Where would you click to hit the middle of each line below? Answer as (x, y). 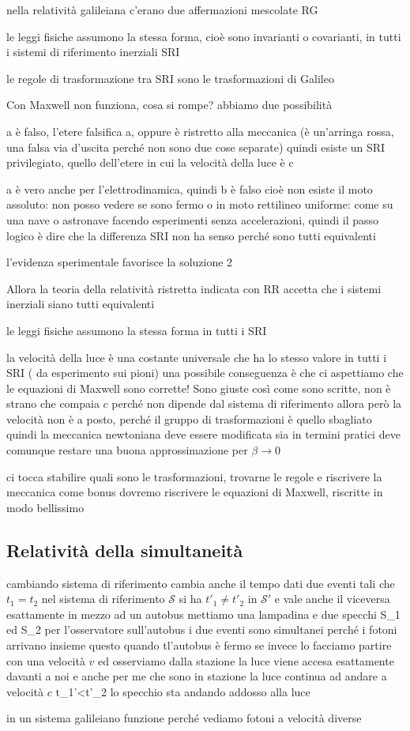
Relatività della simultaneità (125, 550)
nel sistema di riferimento (103, 599)
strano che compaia (53, 403)
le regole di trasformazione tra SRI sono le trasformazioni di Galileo (170, 78)
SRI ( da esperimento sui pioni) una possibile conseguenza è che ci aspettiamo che (205, 373)
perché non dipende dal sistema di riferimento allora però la (257, 403)
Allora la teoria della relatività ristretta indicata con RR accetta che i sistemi (194, 288)
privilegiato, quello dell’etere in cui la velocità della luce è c (150, 162)
